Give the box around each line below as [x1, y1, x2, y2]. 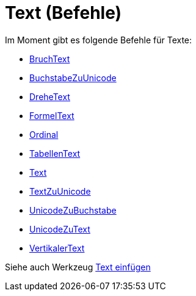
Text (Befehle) [5, 2, 122, 23]
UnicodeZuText [29, 223, 90, 234]
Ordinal [29, 129, 59, 140]
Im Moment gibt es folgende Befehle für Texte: [5, 34, 192, 45]
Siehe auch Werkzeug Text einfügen [5, 261, 151, 272]
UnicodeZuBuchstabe [29, 204, 117, 215]
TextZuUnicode [29, 186, 91, 197]
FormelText [29, 110, 74, 121]
